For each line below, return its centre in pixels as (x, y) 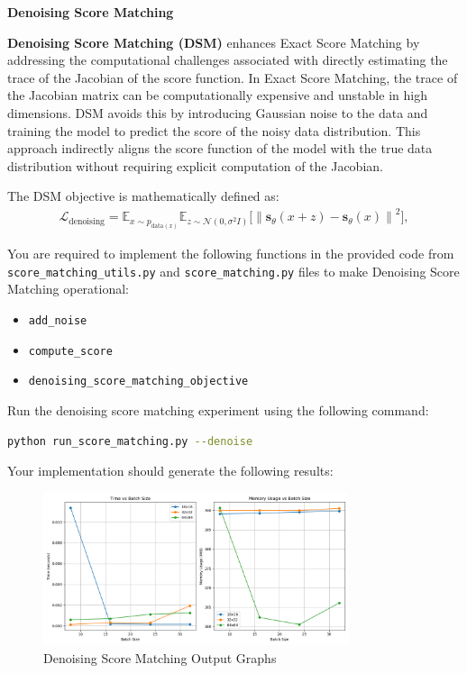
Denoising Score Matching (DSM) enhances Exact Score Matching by (214, 42)
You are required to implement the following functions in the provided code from (231, 254)
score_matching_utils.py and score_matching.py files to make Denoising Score (233, 271)
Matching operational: (69, 289)
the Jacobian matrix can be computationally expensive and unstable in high (217, 95)
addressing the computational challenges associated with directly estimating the (228, 60)
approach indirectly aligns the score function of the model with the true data (220, 148)
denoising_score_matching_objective (138, 382)
